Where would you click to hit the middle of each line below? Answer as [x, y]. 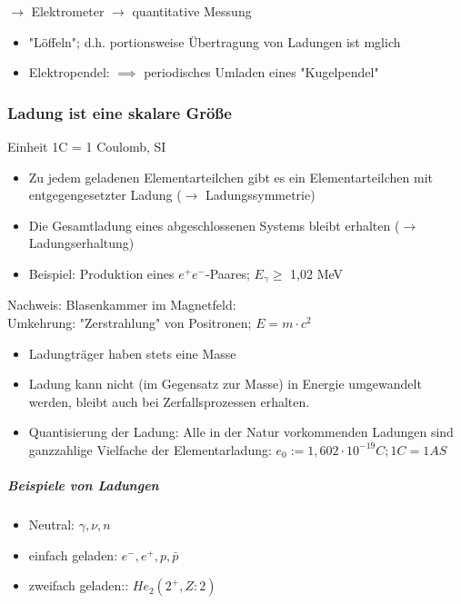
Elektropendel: [69, 72]
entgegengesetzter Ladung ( [105, 195]
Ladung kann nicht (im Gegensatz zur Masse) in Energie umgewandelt [225, 384]
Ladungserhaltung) [81, 243]
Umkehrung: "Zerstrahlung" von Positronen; [130, 323]
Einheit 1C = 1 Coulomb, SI [87, 146]
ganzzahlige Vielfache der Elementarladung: [150, 449]
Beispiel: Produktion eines [101, 273]
